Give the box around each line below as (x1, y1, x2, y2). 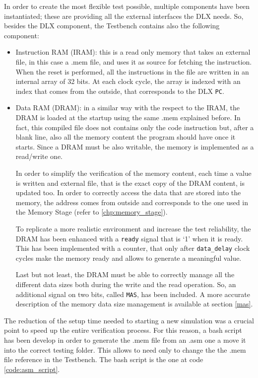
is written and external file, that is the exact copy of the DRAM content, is (15, 177, 245, 188)
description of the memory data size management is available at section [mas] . (15, 299, 253, 309)
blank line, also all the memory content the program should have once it (15, 132, 236, 142)
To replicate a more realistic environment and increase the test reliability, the (15, 223, 251, 233)
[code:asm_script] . (4, 364, 60, 374)
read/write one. (15, 151, 63, 161)
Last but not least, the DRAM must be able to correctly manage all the (15, 269, 235, 280)
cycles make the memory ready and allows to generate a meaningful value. (15, 252, 242, 263)
